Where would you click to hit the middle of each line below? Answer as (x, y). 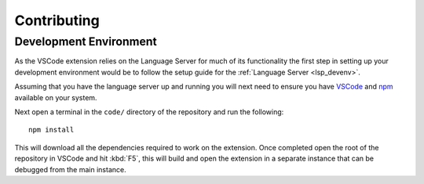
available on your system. (56, 97)
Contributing (57, 20)
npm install (51, 130)
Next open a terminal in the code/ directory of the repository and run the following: (149, 112)
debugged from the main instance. (70, 169)
